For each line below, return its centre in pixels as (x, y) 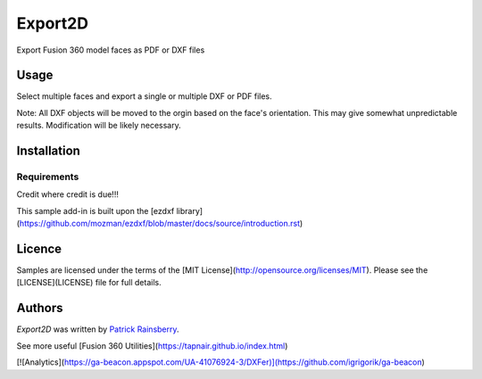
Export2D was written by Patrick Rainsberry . (98, 329)
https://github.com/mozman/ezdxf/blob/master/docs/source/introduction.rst (160, 224)
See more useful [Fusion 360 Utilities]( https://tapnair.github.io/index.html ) (152, 346)
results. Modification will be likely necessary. (99, 126)
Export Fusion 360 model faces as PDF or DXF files (111, 50)
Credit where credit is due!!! (68, 194)
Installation (48, 151)
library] (190, 210)
